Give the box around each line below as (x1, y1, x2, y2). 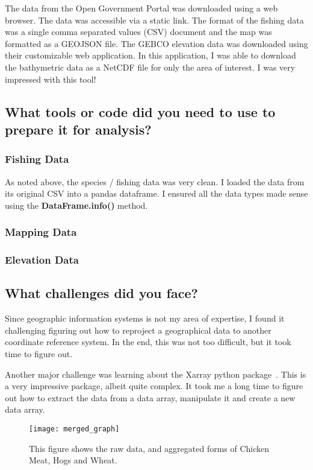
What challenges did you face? (5, 284, 198, 302)
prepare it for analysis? (5, 119, 152, 138)
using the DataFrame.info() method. (5, 198, 148, 211)
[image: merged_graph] (29, 424, 120, 433)
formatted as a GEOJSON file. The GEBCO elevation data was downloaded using (5, 37, 308, 49)
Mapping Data (5, 224, 77, 240)
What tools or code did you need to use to (5, 102, 276, 121)
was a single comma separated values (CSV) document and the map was (5, 25, 272, 38)
